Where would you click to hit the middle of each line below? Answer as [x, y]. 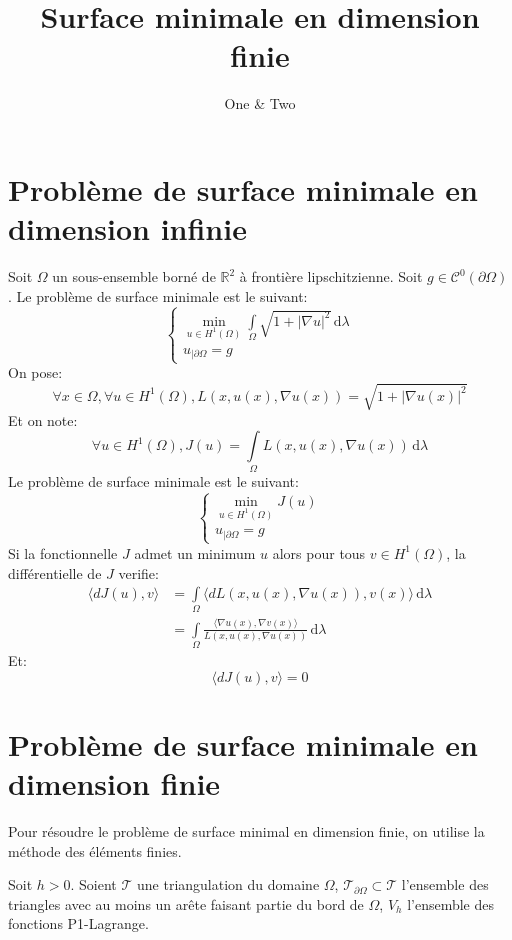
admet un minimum [195, 552]
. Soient [93, 884]
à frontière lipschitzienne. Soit [331, 276]
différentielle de [55, 572]
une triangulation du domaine [228, 884]
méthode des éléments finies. [95, 850]
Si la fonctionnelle [63, 552]
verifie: [138, 572]
